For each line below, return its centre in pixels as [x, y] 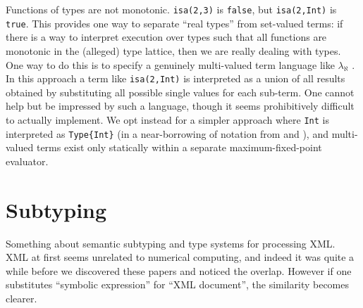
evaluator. [27, 161]
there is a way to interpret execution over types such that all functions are [166, 37]
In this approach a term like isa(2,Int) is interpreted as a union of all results [176, 78]
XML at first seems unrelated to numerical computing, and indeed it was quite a [180, 257]
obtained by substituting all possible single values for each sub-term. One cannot [180, 92]
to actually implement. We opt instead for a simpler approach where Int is [167, 119]
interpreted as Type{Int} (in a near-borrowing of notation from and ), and [167, 133]
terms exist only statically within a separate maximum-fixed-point [179, 147]
